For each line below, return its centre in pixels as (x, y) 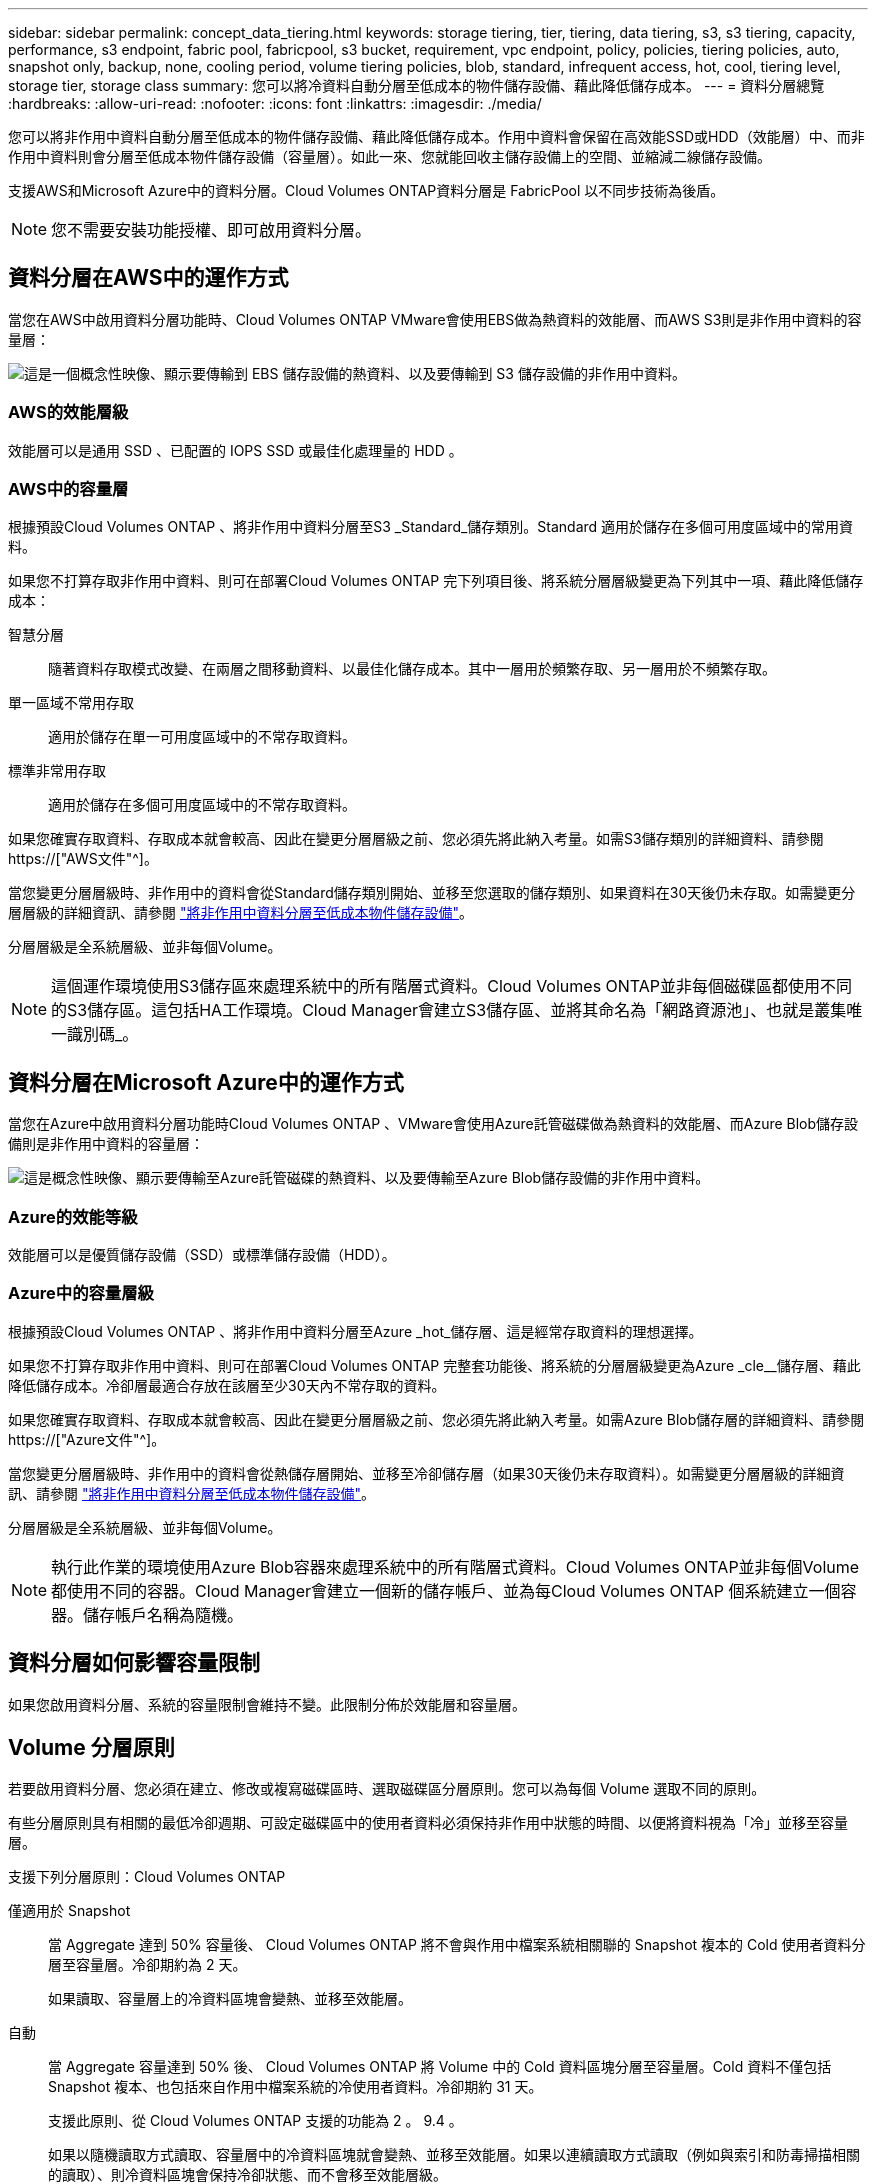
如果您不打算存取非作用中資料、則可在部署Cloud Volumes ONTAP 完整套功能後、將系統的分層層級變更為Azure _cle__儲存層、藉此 (434, 1365)
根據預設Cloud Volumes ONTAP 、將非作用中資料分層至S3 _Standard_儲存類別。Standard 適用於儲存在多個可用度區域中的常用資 (431, 527)
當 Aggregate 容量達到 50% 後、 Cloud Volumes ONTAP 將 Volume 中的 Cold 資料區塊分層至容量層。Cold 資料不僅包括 (440, 2067)
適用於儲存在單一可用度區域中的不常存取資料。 (202, 737)
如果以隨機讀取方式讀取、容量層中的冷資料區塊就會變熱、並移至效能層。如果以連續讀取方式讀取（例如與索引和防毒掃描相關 (454, 2155)
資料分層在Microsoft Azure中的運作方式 (206, 1082)
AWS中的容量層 (68, 488)
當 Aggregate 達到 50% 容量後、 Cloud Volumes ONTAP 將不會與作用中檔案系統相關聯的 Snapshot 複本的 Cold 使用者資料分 (457, 1945)
